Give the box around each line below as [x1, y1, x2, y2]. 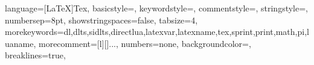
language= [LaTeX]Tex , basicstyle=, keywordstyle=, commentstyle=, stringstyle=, [5, 2, 309, 14]
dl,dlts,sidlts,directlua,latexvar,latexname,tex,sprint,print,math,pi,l [63, 25, 309, 38]
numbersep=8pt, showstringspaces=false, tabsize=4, [5, 13, 198, 26]
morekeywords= [5, 25, 64, 38]
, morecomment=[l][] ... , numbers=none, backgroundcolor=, [33, 37, 251, 49]
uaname [5, 37, 34, 49]
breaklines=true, [5, 49, 66, 61]
